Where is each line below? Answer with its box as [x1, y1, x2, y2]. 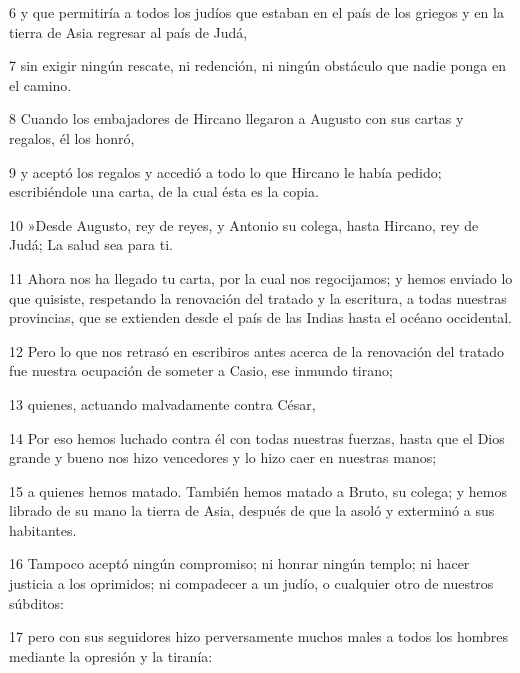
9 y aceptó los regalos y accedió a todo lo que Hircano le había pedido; [9, 161, 442, 182]
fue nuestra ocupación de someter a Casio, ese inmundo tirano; [9, 360, 393, 381]
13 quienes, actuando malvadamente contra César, [9, 393, 316, 414]
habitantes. [9, 519, 77, 540]
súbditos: [9, 592, 65, 613]
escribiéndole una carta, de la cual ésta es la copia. [9, 181, 319, 202]
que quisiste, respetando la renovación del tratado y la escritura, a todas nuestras [9, 287, 507, 308]
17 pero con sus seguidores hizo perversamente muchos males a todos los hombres [9, 626, 509, 647]
